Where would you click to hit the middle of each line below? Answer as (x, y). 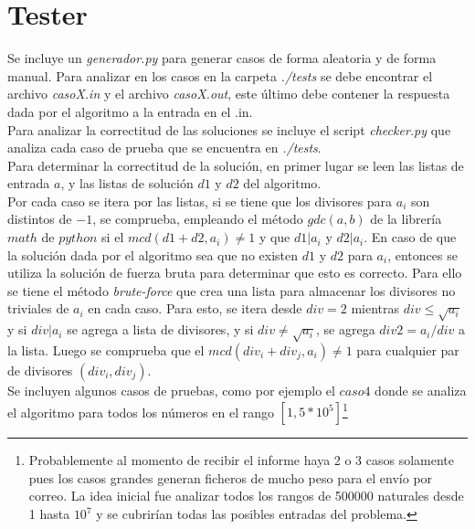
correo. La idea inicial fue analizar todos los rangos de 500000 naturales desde (246, 496)
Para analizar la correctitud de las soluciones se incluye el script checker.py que (229, 129)
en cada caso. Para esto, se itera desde (195, 308)
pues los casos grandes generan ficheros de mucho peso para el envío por (231, 477)
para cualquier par (408, 349)
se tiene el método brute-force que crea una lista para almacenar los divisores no (232, 290)
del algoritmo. (282, 183)
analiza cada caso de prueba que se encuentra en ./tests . (164, 148)
